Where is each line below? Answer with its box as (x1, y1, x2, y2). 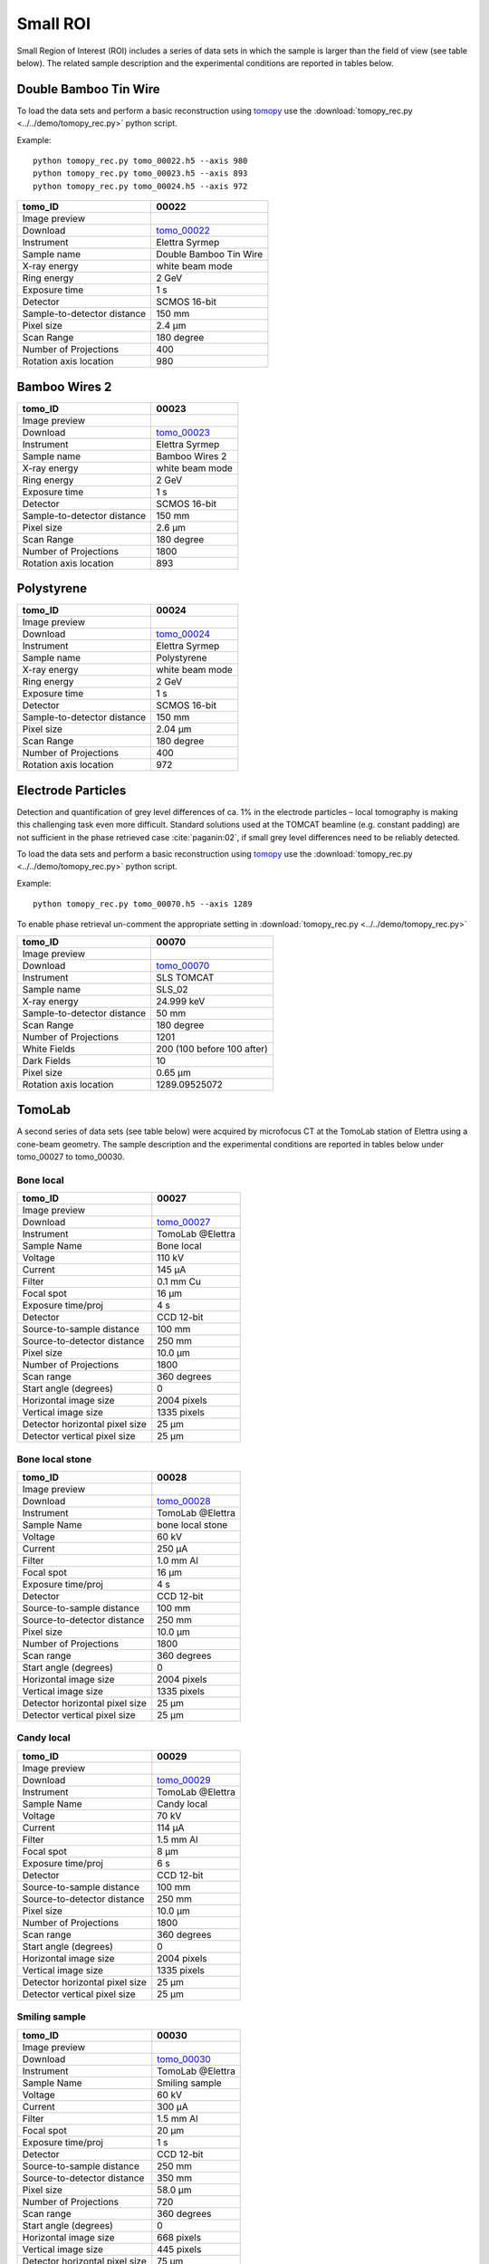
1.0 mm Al (157, 1554, 198, 1567)
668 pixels (157, 2230, 202, 2243)
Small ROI (16, 14, 91, 34)
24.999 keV (156, 994, 206, 1007)
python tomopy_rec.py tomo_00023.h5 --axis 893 (33, 168, 248, 178)
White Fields (22, 1042, 76, 1055)
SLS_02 (156, 983, 189, 995)
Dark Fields (22, 1054, 72, 1067)
